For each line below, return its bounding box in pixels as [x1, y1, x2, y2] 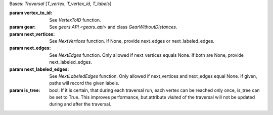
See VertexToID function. [49, 17, 101, 23]
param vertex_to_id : [9, 10, 53, 16]
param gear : [9, 24, 36, 30]
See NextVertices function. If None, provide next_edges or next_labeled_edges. [49, 38, 215, 44]
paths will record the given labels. [49, 80, 120, 86]
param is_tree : [9, 87, 40, 93]
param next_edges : [9, 45, 51, 51]
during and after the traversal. [49, 101, 111, 107]
